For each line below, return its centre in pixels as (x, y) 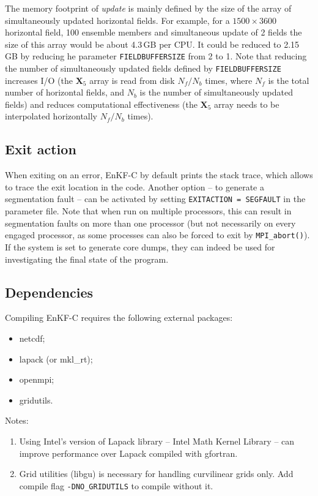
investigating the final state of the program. (87, 259)
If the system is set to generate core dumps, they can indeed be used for (140, 246)
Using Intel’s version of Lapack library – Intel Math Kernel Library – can (157, 441)
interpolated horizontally (51, 116)
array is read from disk (132, 80)
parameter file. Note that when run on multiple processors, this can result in (148, 211)
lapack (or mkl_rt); (56, 359)
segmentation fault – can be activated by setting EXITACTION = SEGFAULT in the (155, 199)
